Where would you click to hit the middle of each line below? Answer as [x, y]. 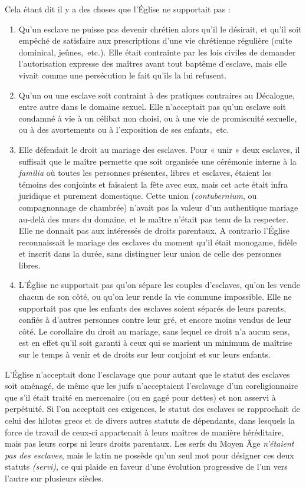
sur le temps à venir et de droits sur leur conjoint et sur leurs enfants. [144, 354]
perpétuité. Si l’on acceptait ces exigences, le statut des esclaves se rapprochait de [152, 409]
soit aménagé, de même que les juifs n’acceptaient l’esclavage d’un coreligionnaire [152, 386]
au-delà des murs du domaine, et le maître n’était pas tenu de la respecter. [154, 219]
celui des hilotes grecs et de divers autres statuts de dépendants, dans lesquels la [150, 420]
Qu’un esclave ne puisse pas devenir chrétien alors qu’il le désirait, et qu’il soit [160, 29]
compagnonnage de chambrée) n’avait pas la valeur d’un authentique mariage [158, 207]
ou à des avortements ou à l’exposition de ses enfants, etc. [124, 130]
